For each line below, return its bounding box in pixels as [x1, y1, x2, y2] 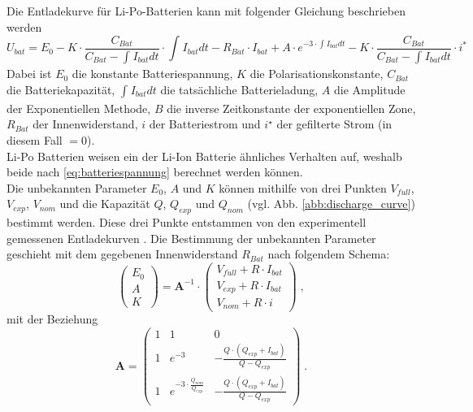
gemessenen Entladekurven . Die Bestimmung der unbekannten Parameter [7, 229, 376, 246]
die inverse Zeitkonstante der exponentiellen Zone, [167, 99, 416, 116]
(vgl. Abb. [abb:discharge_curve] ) [247, 195, 415, 212]
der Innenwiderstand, [33, 115, 138, 132]
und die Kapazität [59, 195, 150, 212]
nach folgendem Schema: [267, 245, 390, 262]
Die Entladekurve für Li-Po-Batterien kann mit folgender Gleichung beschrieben [7, 2, 406, 19]
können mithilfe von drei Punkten [219, 179, 387, 196]
